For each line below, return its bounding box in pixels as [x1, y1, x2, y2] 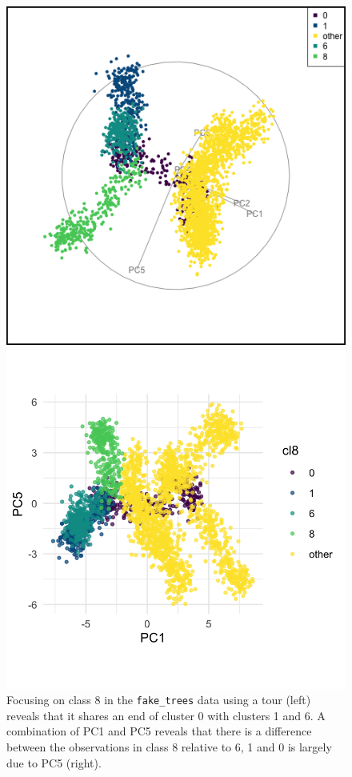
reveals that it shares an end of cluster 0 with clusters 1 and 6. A [6, 707, 326, 723]
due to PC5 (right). [6, 754, 102, 771]
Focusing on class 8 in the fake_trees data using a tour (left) [6, 691, 311, 708]
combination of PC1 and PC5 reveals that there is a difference [6, 723, 312, 739]
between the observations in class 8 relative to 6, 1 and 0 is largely [6, 739, 332, 755]
